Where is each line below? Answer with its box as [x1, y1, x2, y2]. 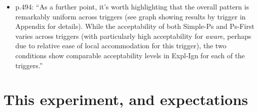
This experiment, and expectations [3, 89, 248, 110]
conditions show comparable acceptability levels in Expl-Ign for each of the [15, 50, 245, 60]
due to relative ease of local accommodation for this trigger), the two [15, 40, 226, 51]
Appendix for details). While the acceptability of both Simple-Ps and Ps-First [15, 21, 254, 31]
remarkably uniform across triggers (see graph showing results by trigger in [15, 11, 246, 21]
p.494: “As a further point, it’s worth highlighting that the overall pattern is [15, 1, 249, 11]
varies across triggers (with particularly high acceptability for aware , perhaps [15, 30, 251, 41]
